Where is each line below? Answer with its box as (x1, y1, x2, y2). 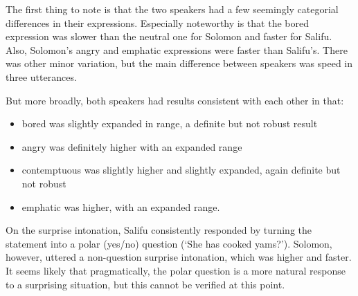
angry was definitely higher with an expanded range (21, 139, 242, 154)
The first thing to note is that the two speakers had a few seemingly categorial (6, 2, 339, 16)
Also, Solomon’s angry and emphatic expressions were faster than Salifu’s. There (6, 42, 348, 57)
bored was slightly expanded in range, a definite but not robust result (21, 116, 318, 131)
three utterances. (6, 69, 77, 84)
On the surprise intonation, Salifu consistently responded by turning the (6, 223, 312, 237)
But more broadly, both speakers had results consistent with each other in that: (6, 93, 344, 107)
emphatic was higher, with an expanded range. (21, 199, 220, 214)
